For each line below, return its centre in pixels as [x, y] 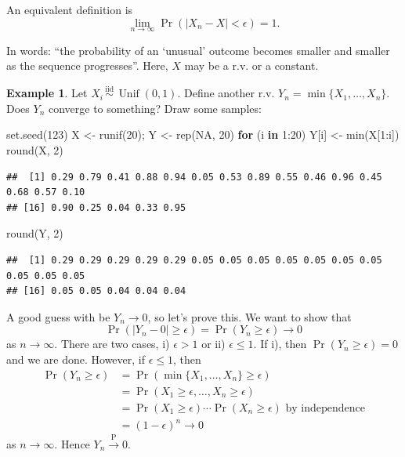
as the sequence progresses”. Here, [87, 65]
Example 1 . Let [47, 93]
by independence [325, 408]
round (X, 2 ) [35, 150]
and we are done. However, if [76, 359]
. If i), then [280, 344]
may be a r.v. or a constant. [251, 65]
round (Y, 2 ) [35, 233]
